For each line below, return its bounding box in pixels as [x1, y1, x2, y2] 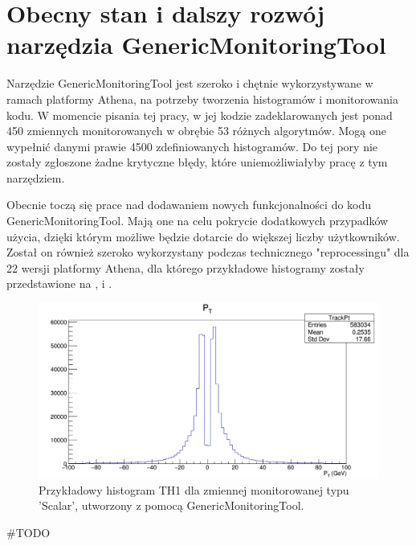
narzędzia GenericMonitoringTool [6, 28, 386, 61]
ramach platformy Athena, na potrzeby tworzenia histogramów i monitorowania [6, 90, 398, 107]
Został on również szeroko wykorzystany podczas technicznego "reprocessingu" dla [6, 244, 410, 261]
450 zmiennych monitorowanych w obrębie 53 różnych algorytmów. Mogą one [6, 122, 387, 139]
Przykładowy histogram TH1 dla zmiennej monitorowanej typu [39, 481, 349, 498]
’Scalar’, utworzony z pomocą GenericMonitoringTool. [39, 497, 304, 514]
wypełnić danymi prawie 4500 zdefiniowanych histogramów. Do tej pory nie [6, 138, 378, 154]
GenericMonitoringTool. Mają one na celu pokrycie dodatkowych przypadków [6, 212, 389, 229]
